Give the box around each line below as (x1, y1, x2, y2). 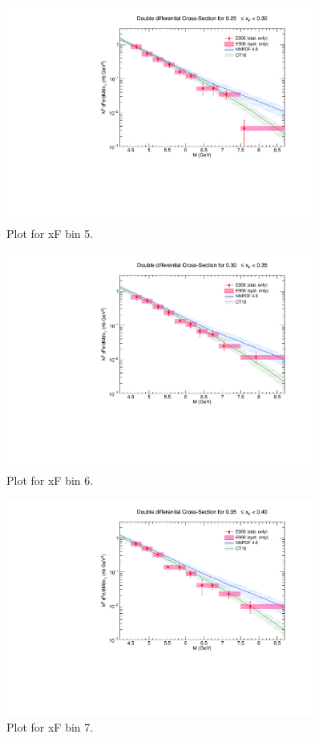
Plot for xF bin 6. (6, 472, 94, 489)
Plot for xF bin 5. (6, 225, 94, 242)
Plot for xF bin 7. (6, 719, 94, 736)
